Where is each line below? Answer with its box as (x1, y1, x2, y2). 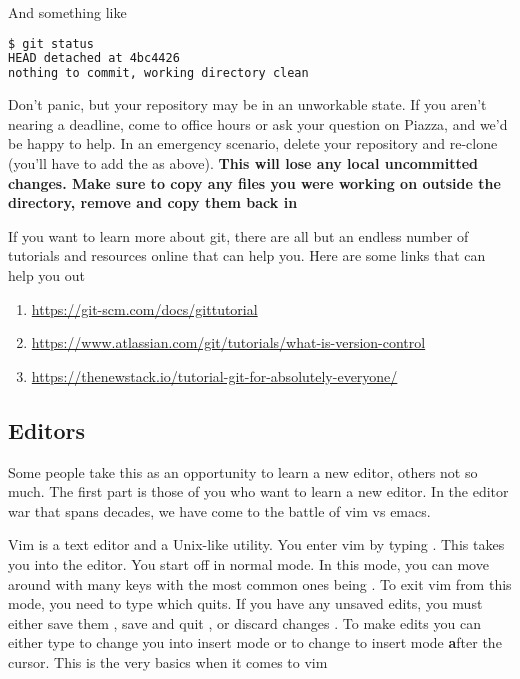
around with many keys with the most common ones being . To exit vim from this (8, 573, 512, 594)
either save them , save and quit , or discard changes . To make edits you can (8, 612, 481, 633)
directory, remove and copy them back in (8, 192, 298, 213)
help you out (8, 264, 86, 285)
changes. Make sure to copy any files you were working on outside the (8, 172, 501, 193)
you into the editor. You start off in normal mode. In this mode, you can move (8, 553, 489, 574)
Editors (8, 414, 85, 445)
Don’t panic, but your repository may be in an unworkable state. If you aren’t (8, 94, 487, 115)
